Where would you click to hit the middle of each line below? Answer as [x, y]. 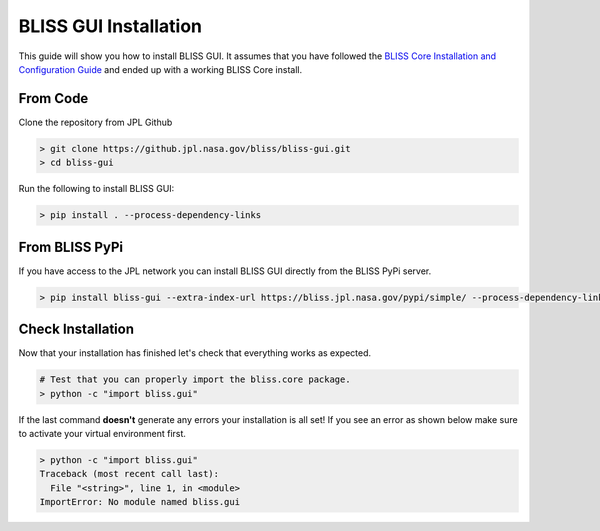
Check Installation [76, 329]
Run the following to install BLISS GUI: [96, 189]
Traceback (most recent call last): [129, 474]
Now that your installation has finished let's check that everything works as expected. [195, 353]
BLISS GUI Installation [110, 26]
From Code [53, 98]
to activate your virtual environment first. [102, 433]
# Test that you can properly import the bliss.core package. [195, 379]
